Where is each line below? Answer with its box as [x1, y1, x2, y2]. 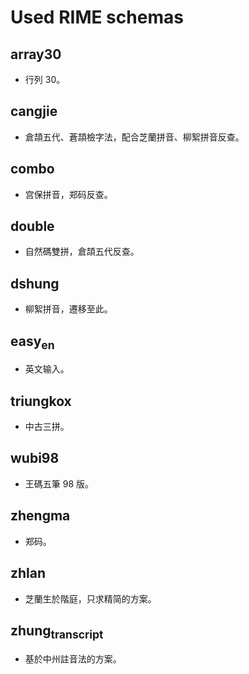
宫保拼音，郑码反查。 [24, 188, 113, 200]
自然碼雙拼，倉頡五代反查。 [24, 246, 140, 258]
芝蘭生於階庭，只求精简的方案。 [24, 592, 157, 605]
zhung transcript [10, 622, 104, 642]
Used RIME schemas [10, 6, 184, 29]
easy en [10, 332, 55, 352]
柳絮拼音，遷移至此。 [24, 303, 113, 315]
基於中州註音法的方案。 [24, 652, 122, 665]
